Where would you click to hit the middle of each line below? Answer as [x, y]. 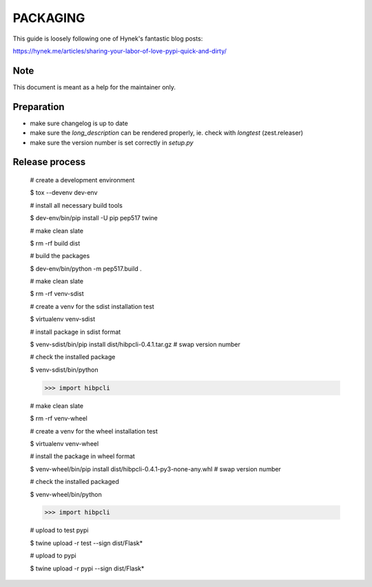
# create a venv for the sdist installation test [92, 306]
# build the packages [60, 256]
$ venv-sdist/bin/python [64, 370]
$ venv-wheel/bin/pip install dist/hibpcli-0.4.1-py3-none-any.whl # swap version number [156, 469]
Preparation [39, 107]
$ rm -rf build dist [55, 243]
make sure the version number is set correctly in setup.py [112, 142]
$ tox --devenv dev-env [64, 193]
